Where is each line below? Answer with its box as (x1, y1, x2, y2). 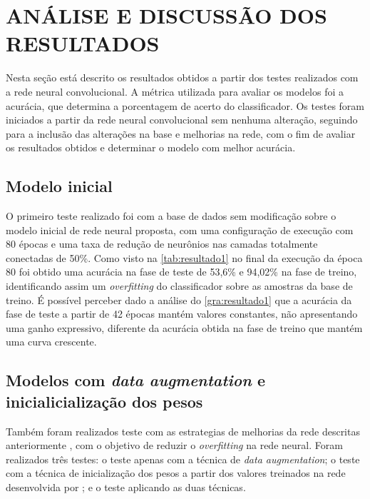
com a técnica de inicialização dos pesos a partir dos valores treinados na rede (6, 465, 346, 480)
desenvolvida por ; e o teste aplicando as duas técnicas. (6, 479, 246, 494)
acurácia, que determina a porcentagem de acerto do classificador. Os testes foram (6, 98, 365, 113)
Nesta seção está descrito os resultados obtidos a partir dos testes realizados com (6, 70, 359, 85)
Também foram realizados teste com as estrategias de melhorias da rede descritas (6, 423, 360, 438)
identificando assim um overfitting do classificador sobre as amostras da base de (6, 278, 353, 293)
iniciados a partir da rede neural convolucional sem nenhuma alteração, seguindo (6, 112, 358, 127)
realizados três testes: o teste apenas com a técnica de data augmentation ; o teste (6, 451, 360, 466)
